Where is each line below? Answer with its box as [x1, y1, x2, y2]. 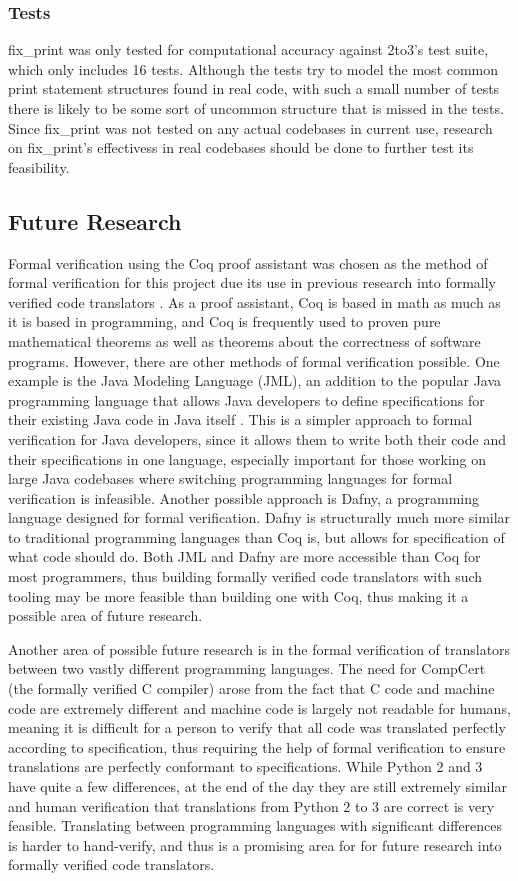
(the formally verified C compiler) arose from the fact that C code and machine [8, 678, 495, 699]
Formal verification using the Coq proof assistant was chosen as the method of [8, 252, 488, 273]
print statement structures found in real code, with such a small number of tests [8, 78, 500, 99]
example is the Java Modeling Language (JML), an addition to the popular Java [8, 370, 502, 391]
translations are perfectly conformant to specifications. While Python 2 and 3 [8, 756, 483, 777]
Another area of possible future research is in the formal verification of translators [8, 638, 511, 659]
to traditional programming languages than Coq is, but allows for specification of [8, 526, 505, 547]
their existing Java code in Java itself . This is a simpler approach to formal [8, 409, 473, 430]
